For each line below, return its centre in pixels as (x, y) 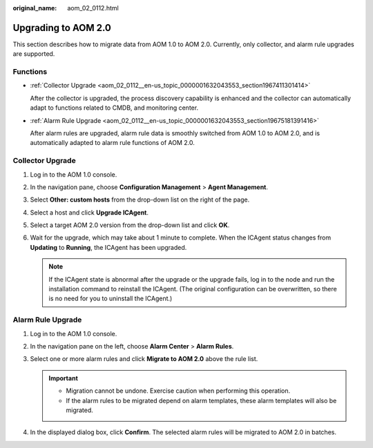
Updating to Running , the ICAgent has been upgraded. (108, 247)
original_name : (35, 8)
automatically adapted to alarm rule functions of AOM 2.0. (112, 143)
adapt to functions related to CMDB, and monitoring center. (114, 108)
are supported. (34, 54)
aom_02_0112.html (93, 8)
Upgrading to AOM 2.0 (62, 28)
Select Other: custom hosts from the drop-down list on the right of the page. (140, 199)
